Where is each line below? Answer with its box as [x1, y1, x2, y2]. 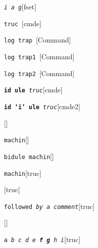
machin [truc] [4, 167, 42, 178]
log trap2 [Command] [4, 68, 75, 78]
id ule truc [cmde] [4, 84, 63, 95]
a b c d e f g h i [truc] [4, 234, 81, 244]
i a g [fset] [4, 1, 37, 11]
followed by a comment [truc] [4, 201, 95, 211]
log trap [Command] [4, 35, 71, 45]
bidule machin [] [4, 151, 54, 161]
